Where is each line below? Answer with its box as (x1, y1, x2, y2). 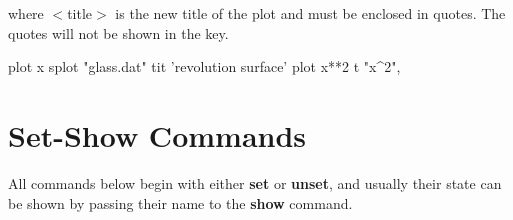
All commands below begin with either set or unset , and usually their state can (8, 172, 502, 193)
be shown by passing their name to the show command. (8, 192, 353, 213)
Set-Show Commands (8, 114, 307, 155)
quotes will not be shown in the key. (8, 22, 229, 43)
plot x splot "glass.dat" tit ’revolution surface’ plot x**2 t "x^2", (8, 56, 401, 77)
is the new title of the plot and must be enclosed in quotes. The (115, 3, 506, 23)
